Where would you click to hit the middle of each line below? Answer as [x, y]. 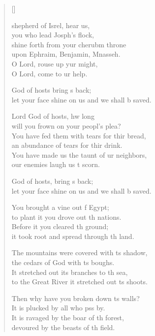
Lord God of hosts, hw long [53, 116]
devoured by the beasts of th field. [63, 327]
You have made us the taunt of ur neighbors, [79, 154]
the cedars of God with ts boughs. [63, 262]
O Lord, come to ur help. [49, 73]
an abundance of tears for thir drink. [67, 145]
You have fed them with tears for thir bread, [79, 135]
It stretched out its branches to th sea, [70, 272]
